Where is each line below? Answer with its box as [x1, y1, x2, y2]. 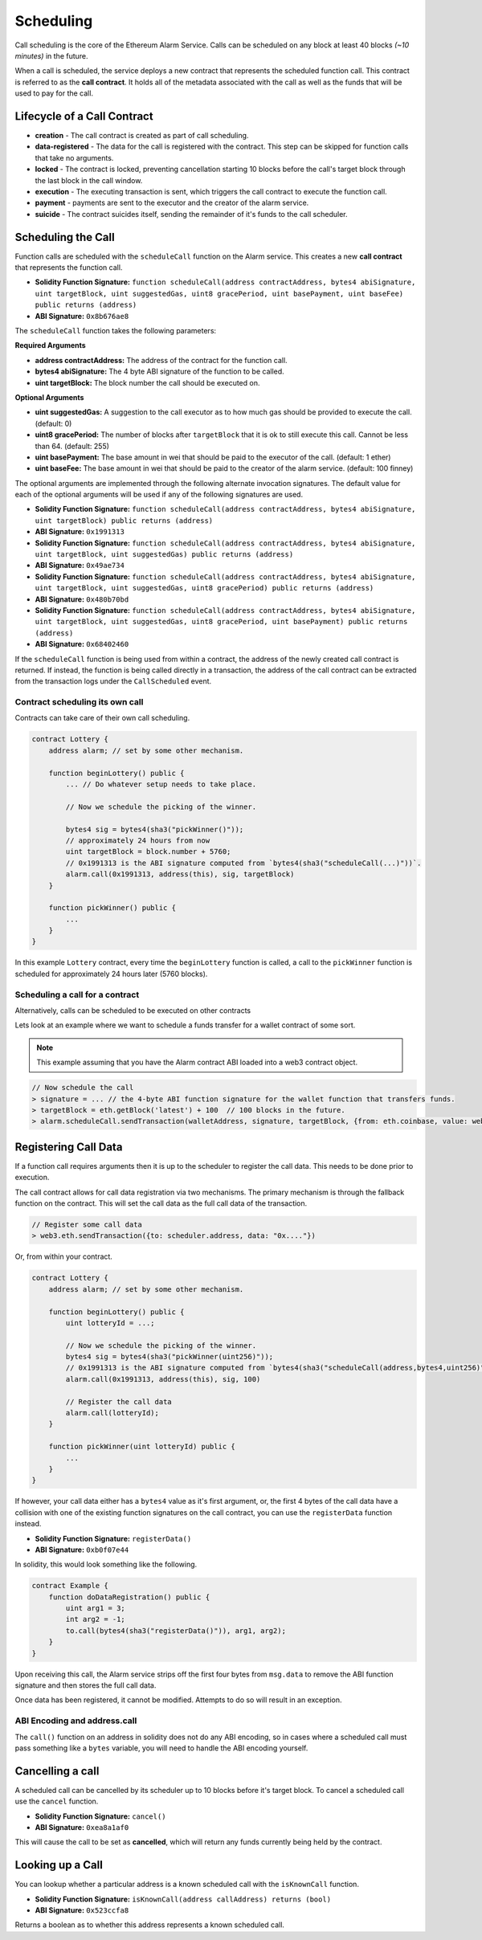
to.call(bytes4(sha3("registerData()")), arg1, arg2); [65, 1626, 287, 1635]
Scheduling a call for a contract [14, 989, 140, 1000]
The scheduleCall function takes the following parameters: [14, 326, 217, 335]
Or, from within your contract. [14, 1252, 112, 1261]
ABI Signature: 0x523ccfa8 [35, 1905, 129, 1915]
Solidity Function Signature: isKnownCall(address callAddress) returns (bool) [35, 1894, 332, 1904]
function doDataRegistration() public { [48, 1592, 210, 1602]
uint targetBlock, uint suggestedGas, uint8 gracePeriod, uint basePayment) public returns [35, 617, 408, 627]
